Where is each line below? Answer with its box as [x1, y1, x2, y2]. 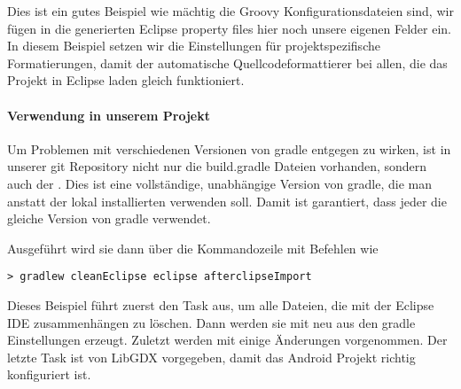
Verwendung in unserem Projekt [7, 105, 210, 124]
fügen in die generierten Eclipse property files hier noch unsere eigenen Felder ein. [7, 19, 452, 37]
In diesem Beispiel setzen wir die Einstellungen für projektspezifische [7, 36, 380, 55]
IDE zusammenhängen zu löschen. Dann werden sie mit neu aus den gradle [7, 313, 416, 331]
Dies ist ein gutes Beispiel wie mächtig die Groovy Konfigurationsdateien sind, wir [7, 2, 454, 19]
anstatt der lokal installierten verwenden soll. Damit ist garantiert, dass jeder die [7, 191, 447, 210]
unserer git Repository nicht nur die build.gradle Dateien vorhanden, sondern [7, 157, 427, 175]
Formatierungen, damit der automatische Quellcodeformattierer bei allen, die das [7, 53, 448, 72]
